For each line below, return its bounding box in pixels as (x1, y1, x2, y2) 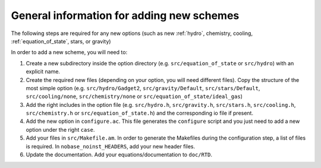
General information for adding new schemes (11, 9, 240, 22)
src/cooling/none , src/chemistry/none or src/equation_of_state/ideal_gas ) (26, 93, 243, 100)
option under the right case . (26, 126, 95, 133)
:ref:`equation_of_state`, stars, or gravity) (11, 37, 111, 45)
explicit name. (26, 68, 61, 75)
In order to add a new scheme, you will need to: (11, 49, 128, 56)
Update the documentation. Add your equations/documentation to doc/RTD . (26, 151, 213, 159)
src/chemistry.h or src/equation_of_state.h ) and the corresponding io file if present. (26, 110, 254, 117)
